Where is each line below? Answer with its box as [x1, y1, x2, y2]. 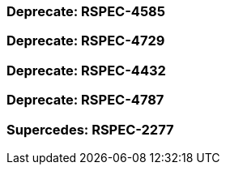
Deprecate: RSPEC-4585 [6, 3, 165, 19]
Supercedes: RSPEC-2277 [6, 121, 174, 138]
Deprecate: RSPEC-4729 [6, 32, 165, 49]
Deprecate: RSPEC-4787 [6, 92, 164, 109]
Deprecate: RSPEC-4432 [6, 62, 166, 79]
